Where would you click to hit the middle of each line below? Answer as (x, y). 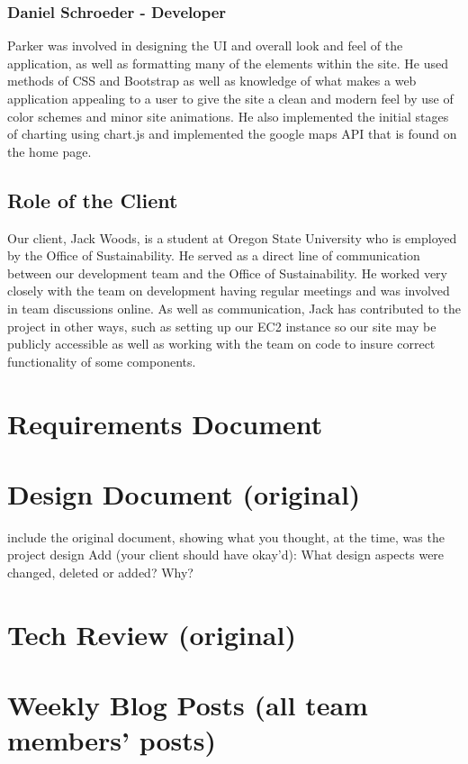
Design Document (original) (184, 493)
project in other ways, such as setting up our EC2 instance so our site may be (222, 326)
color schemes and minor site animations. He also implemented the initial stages (228, 116)
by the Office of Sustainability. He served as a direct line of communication (214, 255)
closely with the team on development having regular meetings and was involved (229, 291)
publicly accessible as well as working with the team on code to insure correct (221, 344)
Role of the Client (93, 200)
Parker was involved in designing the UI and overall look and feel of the (205, 45)
